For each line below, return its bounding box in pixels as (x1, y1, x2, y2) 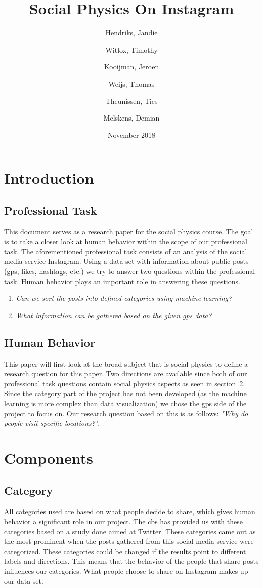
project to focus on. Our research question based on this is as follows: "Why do (4, 408, 248, 418)
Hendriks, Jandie (105, 27, 158, 38)
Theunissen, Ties (105, 95, 158, 106)
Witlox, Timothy (105, 44, 158, 55)
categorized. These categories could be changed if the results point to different (4, 545, 246, 556)
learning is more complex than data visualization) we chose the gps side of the (4, 398, 247, 408)
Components (4, 447, 93, 468)
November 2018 (107, 129, 156, 140)
